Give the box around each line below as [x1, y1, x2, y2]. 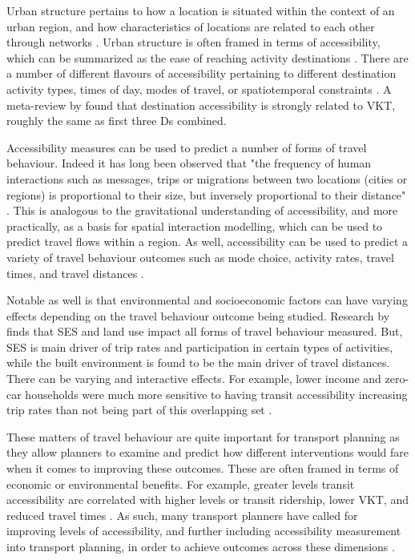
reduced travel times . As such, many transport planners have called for [6, 506, 358, 523]
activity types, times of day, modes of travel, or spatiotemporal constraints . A [6, 80, 392, 97]
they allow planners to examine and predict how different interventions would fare [6, 444, 409, 461]
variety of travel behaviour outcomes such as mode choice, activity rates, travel [6, 248, 394, 265]
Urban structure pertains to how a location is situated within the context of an [6, 2, 395, 18]
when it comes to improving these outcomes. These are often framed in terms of [6, 460, 399, 477]
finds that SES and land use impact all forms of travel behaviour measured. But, [6, 323, 403, 340]
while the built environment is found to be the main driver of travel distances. [6, 354, 390, 371]
